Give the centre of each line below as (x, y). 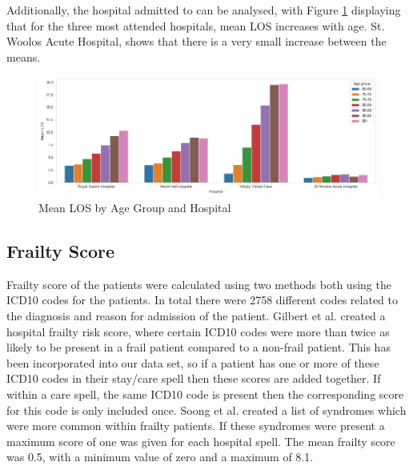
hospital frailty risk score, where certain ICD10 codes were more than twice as (198, 331)
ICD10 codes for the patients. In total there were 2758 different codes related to (202, 300)
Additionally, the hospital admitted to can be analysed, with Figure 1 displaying (204, 10)
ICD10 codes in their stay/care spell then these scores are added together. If (194, 378)
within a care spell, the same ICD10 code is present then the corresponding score (205, 394)
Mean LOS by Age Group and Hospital (135, 208)
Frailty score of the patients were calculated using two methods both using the (199, 284)
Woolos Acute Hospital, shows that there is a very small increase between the (196, 41)
